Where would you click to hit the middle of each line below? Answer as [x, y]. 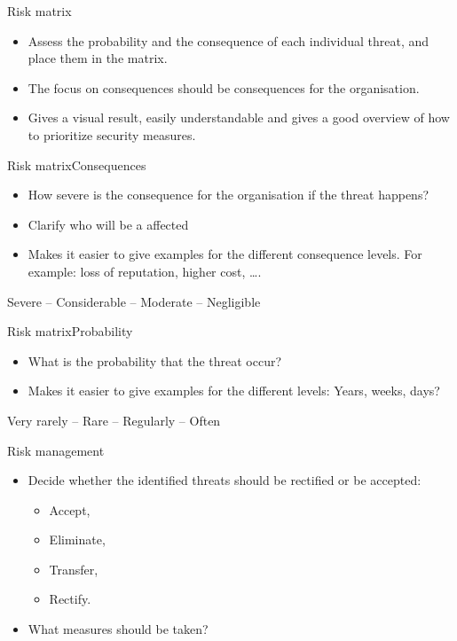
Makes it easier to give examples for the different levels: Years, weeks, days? [234, 391]
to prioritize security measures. [112, 134]
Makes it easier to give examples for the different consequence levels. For [225, 254]
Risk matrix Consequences [77, 164]
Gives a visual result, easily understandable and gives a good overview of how [239, 117]
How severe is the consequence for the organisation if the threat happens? [228, 195]
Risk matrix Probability [70, 331]
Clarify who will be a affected [108, 224]
